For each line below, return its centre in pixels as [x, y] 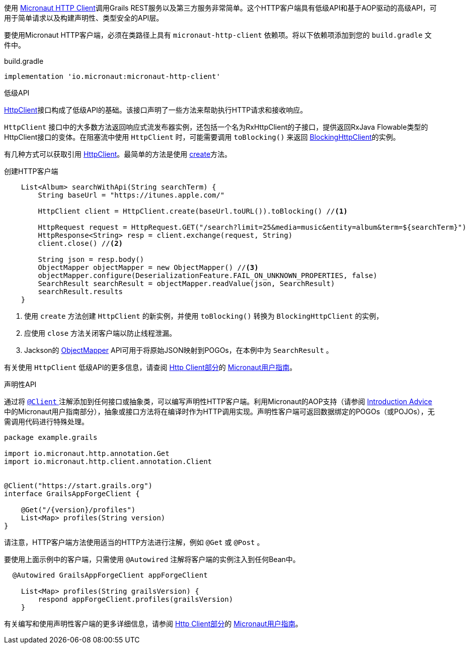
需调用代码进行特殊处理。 [46, 422]
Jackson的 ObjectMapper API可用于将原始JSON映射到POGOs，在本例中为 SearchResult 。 [179, 350]
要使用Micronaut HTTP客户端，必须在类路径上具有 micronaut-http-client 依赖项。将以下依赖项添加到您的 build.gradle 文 [218, 35]
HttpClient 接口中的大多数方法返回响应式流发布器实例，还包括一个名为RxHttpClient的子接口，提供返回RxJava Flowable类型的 [216, 127]
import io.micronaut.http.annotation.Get [87, 453]
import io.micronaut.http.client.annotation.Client [108, 461]
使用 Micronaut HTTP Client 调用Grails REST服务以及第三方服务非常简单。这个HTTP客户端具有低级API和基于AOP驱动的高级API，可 [220, 8]
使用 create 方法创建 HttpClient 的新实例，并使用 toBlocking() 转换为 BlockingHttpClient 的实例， [204, 316]
